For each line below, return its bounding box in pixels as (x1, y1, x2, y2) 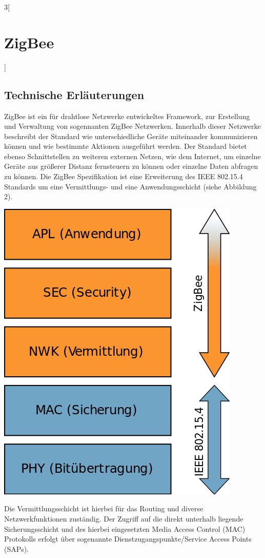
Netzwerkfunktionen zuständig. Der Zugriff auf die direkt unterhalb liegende (4, 513, 243, 524)
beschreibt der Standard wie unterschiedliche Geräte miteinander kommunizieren (4, 130, 258, 141)
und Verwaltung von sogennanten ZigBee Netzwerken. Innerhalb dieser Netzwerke (4, 121, 261, 131)
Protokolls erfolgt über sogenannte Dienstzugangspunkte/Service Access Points (4, 533, 252, 544)
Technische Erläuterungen (4, 86, 145, 102)
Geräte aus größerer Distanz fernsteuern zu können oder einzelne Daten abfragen (4, 161, 258, 171)
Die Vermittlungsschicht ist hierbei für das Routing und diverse (4, 503, 203, 514)
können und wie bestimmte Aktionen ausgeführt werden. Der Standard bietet (4, 141, 247, 151)
